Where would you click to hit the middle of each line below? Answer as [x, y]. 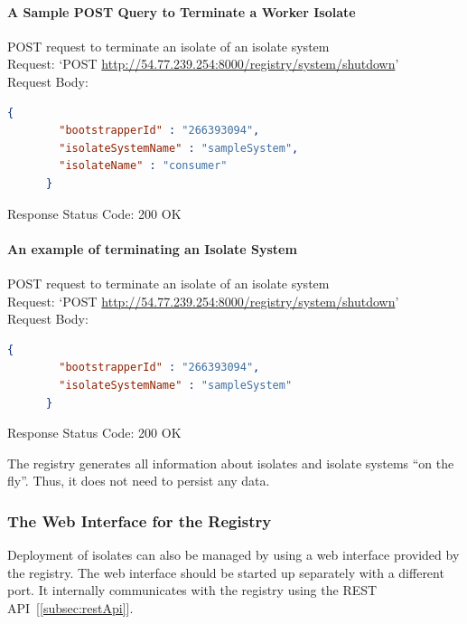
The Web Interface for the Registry [140, 520]
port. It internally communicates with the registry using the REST [192, 590]
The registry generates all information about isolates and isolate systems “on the [231, 463]
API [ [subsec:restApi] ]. [70, 607]
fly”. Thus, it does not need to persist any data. [139, 481]
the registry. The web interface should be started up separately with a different [226, 572]
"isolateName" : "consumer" [143, 166]
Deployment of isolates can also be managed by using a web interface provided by [233, 555]
